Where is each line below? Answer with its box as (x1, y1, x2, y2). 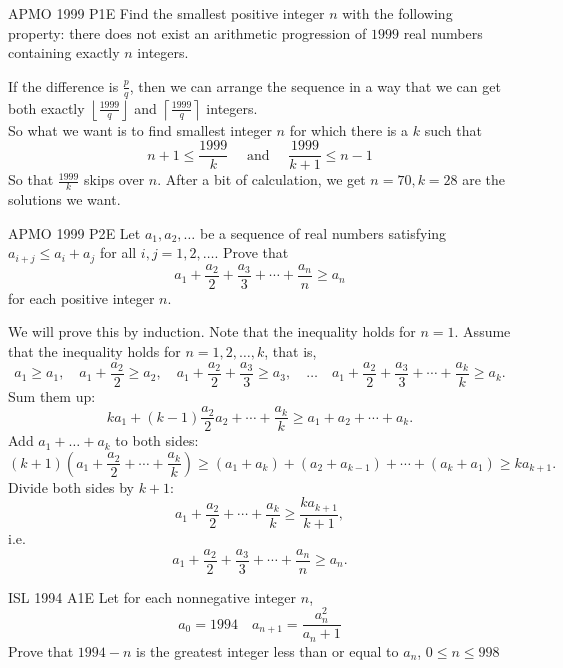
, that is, (264, 340, 317, 361)
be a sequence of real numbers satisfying (199, 222, 447, 243)
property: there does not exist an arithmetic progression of (8, 22, 367, 43)
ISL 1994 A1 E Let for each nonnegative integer (8, 586, 297, 607)
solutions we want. (8, 189, 121, 210)
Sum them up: (8, 385, 96, 406)
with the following (342, 3, 453, 23)
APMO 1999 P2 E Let (8, 222, 141, 243)
